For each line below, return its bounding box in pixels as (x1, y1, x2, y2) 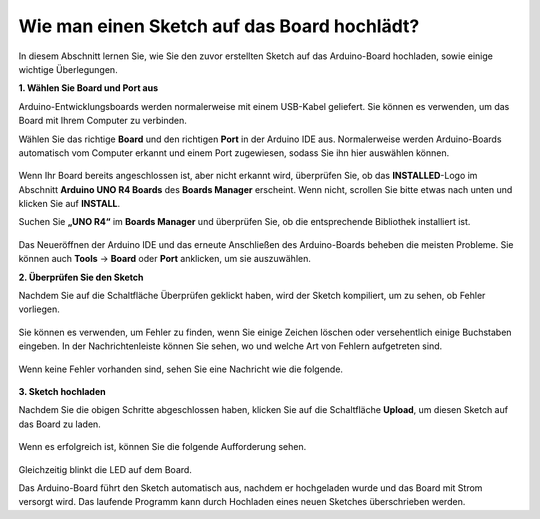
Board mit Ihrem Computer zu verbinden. (18, 115, 187, 127)
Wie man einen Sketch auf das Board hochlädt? (18, 15, 420, 37)
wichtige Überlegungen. (18, 63, 119, 75)
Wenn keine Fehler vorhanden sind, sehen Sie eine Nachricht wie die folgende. (18, 363, 344, 375)
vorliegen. (18, 303, 60, 315)
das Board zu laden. (18, 418, 102, 430)
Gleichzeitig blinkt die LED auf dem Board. (18, 463, 192, 475)
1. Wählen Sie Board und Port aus (18, 82, 159, 94)
